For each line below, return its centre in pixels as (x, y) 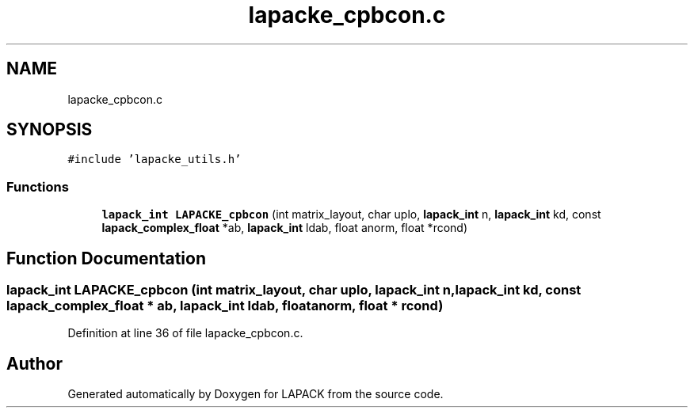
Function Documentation (106, 258)
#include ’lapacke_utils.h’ (154, 160)
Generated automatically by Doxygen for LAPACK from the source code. (255, 394)
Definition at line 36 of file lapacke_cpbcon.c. (185, 333)
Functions (38, 186)
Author (34, 363)
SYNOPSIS (50, 130)
